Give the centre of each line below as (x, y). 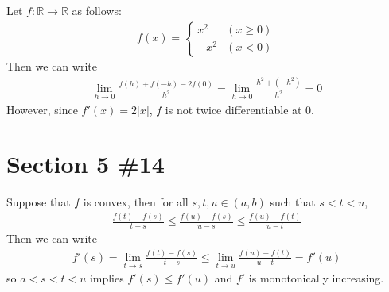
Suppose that (39, 202)
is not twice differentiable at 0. (240, 109)
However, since (42, 109)
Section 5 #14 (86, 164)
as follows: (97, 10)
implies (107, 278)
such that (293, 202)
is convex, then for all (136, 202)
